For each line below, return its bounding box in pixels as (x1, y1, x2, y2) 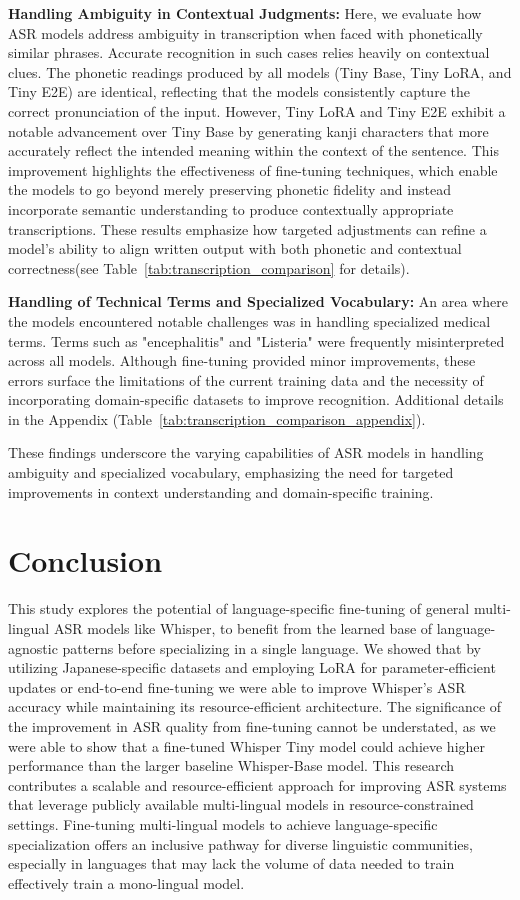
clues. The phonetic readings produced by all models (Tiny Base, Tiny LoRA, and (8, 61, 512, 82)
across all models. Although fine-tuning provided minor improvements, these (8, 350, 476, 371)
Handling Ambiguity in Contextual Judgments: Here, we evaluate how (8, 3, 482, 23)
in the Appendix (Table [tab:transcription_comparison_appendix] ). (8, 408, 426, 429)
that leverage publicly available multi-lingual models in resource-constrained (8, 794, 474, 815)
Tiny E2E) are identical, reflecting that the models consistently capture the (8, 81, 470, 102)
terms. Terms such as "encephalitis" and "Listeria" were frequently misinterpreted (8, 330, 505, 351)
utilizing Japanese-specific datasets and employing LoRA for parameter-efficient (8, 657, 496, 678)
